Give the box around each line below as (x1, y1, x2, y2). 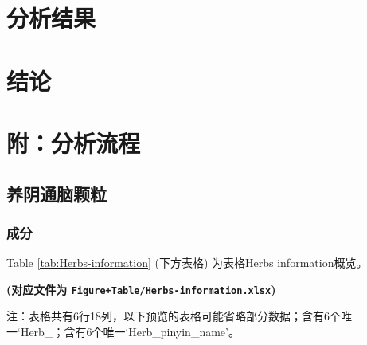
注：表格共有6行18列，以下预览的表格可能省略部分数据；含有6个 (6, 308, 341, 324)
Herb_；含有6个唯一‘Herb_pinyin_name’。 (20, 323, 240, 339)
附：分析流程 (6, 126, 141, 159)
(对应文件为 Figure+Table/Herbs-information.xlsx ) (6, 280, 276, 297)
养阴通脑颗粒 (6, 181, 107, 206)
